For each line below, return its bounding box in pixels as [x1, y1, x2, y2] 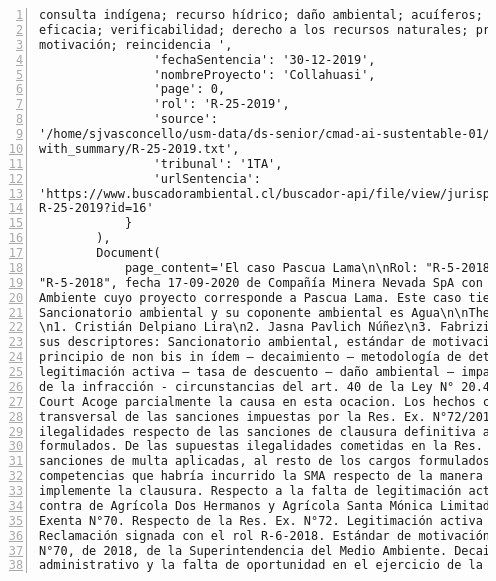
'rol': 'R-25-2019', [153, 97, 290, 112]
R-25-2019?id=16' [39, 201, 154, 216]
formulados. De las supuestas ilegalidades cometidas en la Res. [39, 439, 483, 454]
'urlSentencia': [153, 171, 261, 186]
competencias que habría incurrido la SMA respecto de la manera [39, 469, 483, 484]
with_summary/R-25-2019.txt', [39, 141, 240, 156]
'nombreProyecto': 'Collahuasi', [153, 67, 376, 82]
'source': [153, 112, 218, 127]
